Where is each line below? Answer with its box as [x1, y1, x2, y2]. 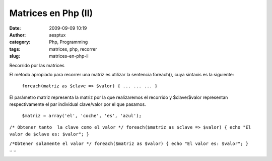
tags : [9, 46, 21, 52]
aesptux [49, 32, 66, 38]
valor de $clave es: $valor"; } [9, 131, 89, 137]
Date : [9, 25, 21, 31]
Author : [9, 32, 26, 38]
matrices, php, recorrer [49, 46, 97, 52]
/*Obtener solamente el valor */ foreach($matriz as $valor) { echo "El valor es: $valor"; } [9, 140, 249, 146]
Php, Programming [49, 39, 88, 45]
